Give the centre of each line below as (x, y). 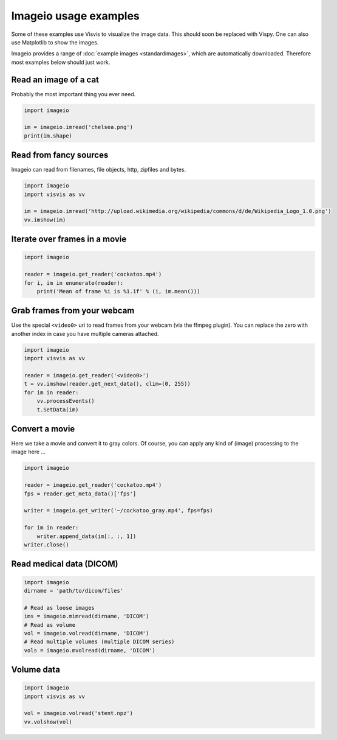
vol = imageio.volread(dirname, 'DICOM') (87, 633)
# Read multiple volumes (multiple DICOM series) (99, 642)
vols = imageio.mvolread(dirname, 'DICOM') (90, 650)
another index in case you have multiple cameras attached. (85, 333)
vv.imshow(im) (45, 220)
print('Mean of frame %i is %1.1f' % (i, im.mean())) (118, 291)
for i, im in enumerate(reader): (74, 283)
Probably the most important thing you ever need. (73, 94)
